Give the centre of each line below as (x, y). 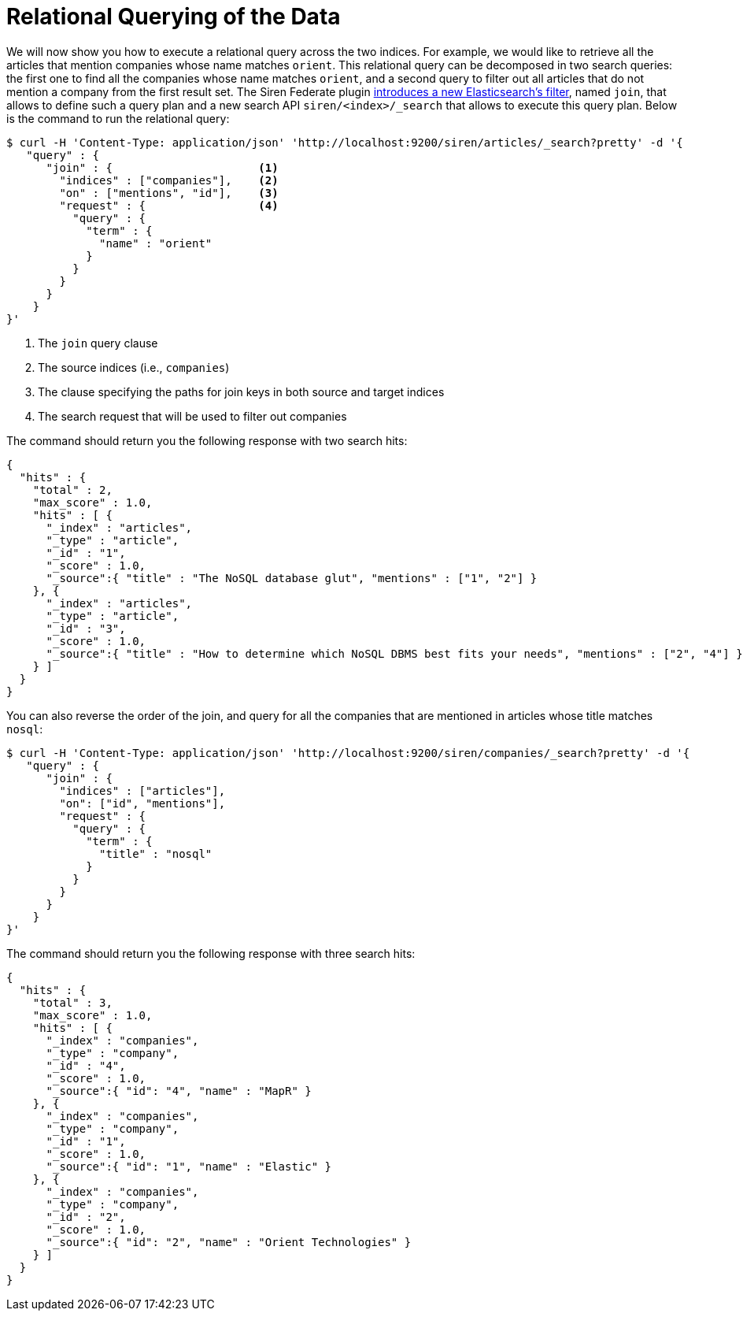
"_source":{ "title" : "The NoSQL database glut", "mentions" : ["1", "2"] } (292, 578)
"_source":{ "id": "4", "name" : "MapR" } (179, 1091)
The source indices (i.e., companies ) (134, 367)
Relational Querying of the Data (174, 17)
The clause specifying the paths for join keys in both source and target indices (241, 391)
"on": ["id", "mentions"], (142, 803)
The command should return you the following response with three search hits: (211, 953)
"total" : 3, (72, 1002)
